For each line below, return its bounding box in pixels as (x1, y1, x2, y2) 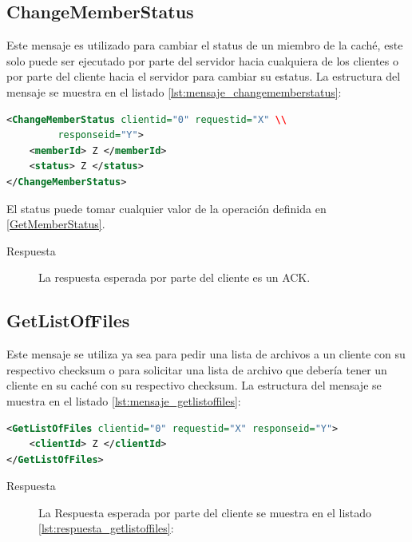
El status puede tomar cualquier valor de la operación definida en (6, 200, 327, 216)
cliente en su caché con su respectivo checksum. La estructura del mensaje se (6, 377, 382, 394)
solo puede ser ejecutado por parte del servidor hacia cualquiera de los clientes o (6, 52, 398, 69)
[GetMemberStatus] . (6, 216, 105, 232)
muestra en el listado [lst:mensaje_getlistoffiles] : (6, 392, 241, 409)
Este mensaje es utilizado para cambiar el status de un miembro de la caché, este (6, 37, 403, 53)
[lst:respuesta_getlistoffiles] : (38, 520, 174, 536)
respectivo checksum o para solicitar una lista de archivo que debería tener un (6, 361, 387, 378)
